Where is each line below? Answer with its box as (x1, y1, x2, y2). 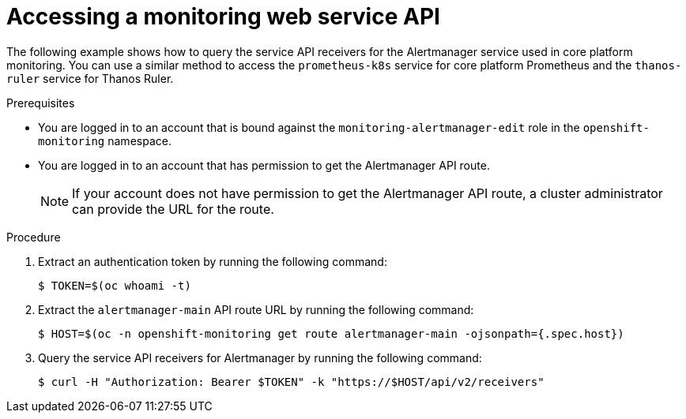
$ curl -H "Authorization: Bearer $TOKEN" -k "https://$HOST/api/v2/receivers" (38, 375, 545, 388)
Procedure (6, 230, 61, 244)
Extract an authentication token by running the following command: (38, 254, 387, 268)
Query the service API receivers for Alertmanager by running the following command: (38, 350, 482, 365)
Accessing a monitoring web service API (6, 3, 440, 30)
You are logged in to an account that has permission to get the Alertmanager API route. (38, 158, 490, 172)
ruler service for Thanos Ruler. (6, 71, 174, 85)
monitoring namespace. (38, 133, 171, 148)
